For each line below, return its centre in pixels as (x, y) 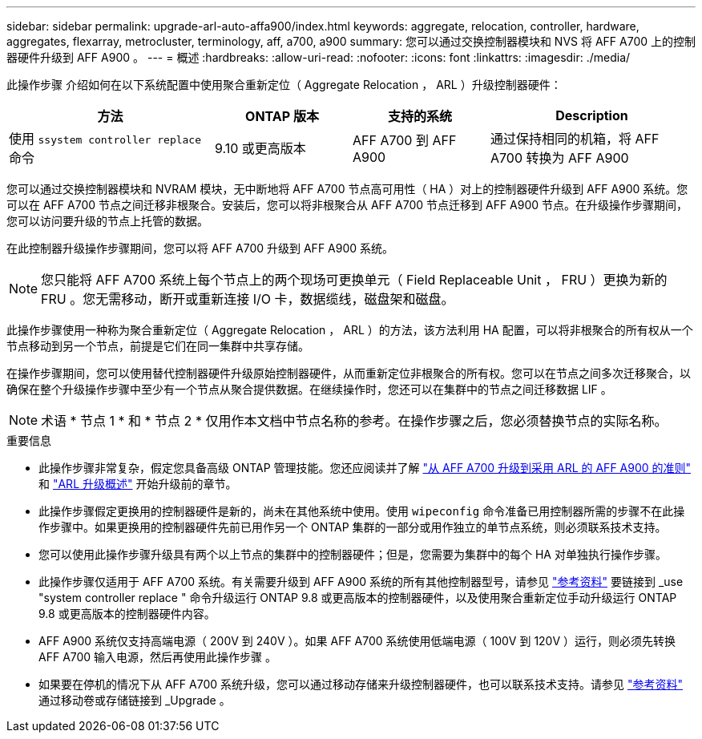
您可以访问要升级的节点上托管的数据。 (107, 221)
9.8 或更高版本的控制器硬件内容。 (127, 614)
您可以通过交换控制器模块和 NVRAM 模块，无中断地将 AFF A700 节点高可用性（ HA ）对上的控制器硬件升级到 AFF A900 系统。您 (347, 189)
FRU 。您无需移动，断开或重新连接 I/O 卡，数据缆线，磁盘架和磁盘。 (248, 299)
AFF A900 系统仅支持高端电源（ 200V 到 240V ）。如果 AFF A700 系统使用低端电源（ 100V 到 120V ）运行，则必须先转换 (357, 641)
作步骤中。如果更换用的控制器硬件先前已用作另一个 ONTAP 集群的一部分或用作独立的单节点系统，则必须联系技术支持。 (353, 527)
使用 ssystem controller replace (105, 139)
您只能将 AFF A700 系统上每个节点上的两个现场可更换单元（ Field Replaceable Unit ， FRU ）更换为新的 (354, 280)
